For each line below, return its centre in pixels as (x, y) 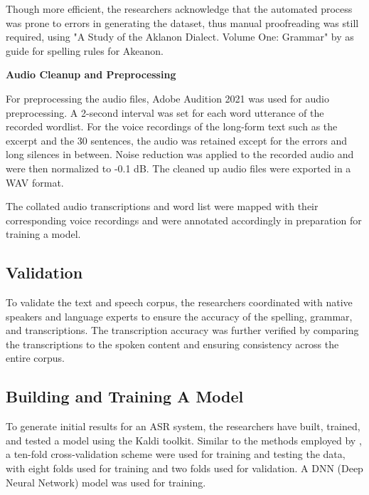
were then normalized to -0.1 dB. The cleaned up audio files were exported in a (178, 168)
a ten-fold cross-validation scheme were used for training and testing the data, (176, 454)
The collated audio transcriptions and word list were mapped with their (162, 206)
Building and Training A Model (125, 396)
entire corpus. (35, 358)
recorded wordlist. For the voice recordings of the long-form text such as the (172, 126)
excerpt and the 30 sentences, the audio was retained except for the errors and (177, 140)
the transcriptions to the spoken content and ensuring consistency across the (172, 344)
